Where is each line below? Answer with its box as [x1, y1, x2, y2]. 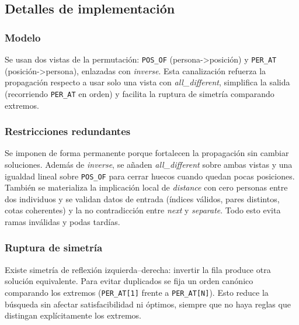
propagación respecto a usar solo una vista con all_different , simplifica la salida [5, 76, 290, 88]
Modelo [5, 30, 41, 44]
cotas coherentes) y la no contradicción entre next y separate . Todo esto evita [5, 204, 281, 216]
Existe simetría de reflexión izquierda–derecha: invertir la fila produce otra [5, 263, 271, 275]
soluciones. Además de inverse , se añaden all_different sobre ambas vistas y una [5, 158, 293, 170]
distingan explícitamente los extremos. [5, 309, 141, 321]
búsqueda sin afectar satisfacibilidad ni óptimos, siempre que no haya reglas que [5, 298, 291, 310]
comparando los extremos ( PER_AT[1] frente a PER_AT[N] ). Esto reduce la [5, 286, 269, 298]
